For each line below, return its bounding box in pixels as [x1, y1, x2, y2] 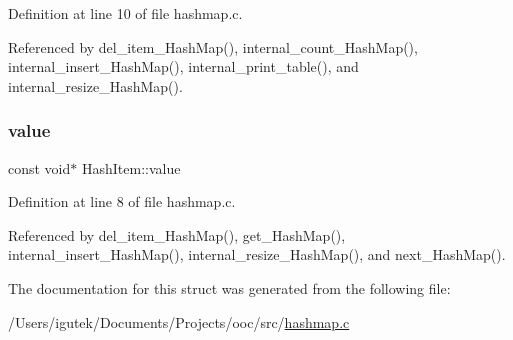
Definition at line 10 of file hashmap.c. [8, 3, 243, 23]
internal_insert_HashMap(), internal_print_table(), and [8, 56, 359, 77]
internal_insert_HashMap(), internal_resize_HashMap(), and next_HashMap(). [8, 244, 506, 265]
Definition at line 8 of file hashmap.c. [8, 191, 236, 212]
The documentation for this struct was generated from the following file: [8, 277, 451, 298]
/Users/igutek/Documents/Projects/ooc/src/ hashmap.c [8, 311, 350, 332]
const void [8, 157, 71, 178]
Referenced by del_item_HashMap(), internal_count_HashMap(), [8, 36, 418, 57]
